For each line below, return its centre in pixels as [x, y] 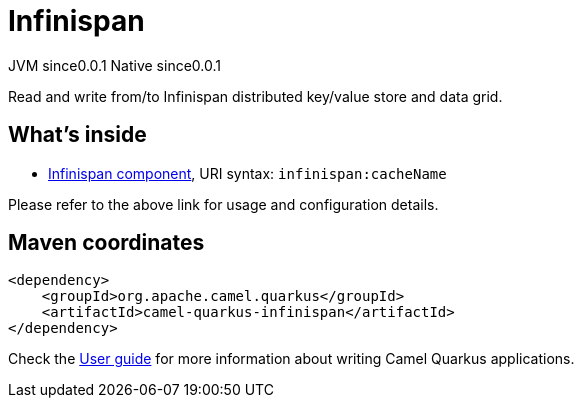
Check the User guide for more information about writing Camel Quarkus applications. [291, 359]
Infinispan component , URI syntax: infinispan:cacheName [247, 173]
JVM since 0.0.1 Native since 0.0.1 [114, 65]
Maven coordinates [106, 243]
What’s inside [77, 135]
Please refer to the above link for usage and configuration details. [223, 204]
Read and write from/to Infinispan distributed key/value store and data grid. [255, 96]
